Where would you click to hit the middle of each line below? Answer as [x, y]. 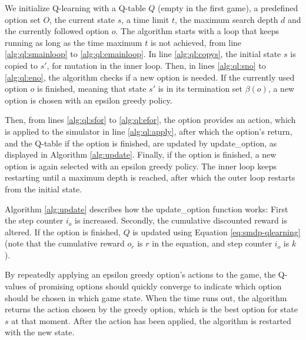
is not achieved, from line [196, 42]
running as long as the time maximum [74, 42]
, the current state [82, 19]
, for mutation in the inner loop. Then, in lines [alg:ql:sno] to [156, 65]
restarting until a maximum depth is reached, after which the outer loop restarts [150, 177]
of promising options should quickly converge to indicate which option [155, 286]
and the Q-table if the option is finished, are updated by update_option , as [141, 143]
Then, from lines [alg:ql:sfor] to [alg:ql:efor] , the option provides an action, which [150, 120]
